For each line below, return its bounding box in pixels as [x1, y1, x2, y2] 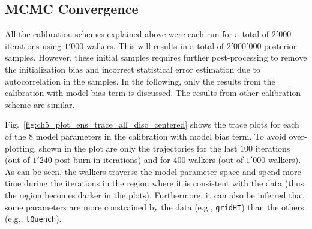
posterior [264, 39, 297, 52]
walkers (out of [188, 153, 244, 166]
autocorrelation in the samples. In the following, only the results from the [5, 74, 275, 87]
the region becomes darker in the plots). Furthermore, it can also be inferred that [5, 188, 304, 201]
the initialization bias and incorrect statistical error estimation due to [5, 62, 260, 75]
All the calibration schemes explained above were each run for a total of [5, 28, 269, 40]
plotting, [5, 141, 37, 154]
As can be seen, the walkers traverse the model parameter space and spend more [5, 165, 301, 177]
